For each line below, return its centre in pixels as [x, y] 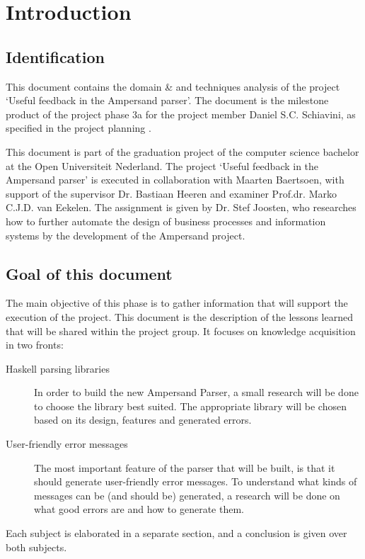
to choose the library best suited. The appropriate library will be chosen [190, 406]
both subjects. [36, 547]
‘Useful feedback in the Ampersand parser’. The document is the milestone [167, 100]
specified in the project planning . [79, 128]
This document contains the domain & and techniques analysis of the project [173, 86]
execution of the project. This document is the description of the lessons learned [179, 316]
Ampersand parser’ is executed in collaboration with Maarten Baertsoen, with [175, 180]
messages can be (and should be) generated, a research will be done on [187, 495]
